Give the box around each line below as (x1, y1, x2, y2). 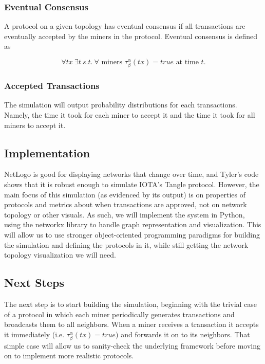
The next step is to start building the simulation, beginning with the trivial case (4, 298, 257, 309)
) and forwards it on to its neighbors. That (116, 329, 250, 339)
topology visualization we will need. (4, 249, 116, 260)
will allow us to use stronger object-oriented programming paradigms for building (4, 229, 260, 240)
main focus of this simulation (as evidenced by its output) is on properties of (4, 189, 246, 199)
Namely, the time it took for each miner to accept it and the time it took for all (4, 109, 255, 120)
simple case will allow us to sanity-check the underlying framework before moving (4, 340, 260, 351)
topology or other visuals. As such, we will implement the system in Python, (4, 209, 245, 220)
